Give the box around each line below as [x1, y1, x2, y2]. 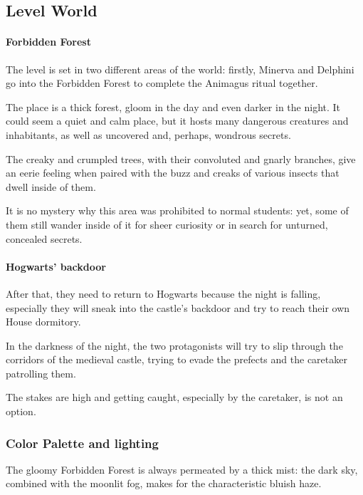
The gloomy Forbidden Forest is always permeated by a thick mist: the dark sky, [6, 462, 358, 476]
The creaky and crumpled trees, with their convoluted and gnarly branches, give [6, 151, 356, 166]
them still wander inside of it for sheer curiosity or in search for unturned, [6, 217, 328, 231]
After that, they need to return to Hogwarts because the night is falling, [6, 286, 321, 301]
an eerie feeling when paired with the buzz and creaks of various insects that [6, 165, 340, 180]
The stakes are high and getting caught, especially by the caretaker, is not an [6, 390, 343, 405]
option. [6, 404, 36, 419]
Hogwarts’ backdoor [6, 259, 106, 273]
